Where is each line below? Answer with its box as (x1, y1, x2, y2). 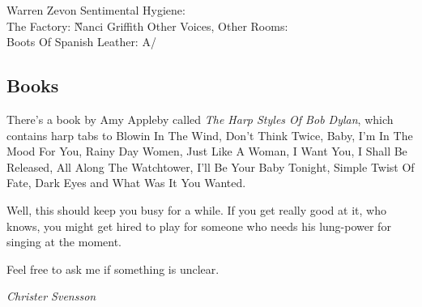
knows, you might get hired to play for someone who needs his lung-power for (6, 217, 391, 234)
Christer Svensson (6, 288, 96, 305)
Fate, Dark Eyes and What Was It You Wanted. (6, 174, 246, 191)
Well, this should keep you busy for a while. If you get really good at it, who (6, 201, 386, 218)
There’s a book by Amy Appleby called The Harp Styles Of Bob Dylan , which (6, 110, 394, 127)
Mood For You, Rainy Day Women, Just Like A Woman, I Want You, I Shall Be (6, 143, 407, 160)
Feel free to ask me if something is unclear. (6, 260, 220, 277)
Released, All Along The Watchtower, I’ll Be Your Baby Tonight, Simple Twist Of (6, 158, 415, 175)
